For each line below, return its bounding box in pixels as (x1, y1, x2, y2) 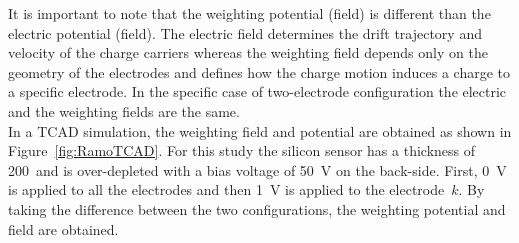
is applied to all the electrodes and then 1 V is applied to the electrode (8, 179, 445, 200)
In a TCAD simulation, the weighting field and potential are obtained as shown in (8, 120, 512, 141)
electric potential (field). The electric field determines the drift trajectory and (8, 22, 482, 43)
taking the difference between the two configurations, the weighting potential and (8, 198, 506, 219)
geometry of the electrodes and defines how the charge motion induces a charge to (8, 61, 510, 82)
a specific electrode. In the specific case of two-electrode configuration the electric (8, 81, 507, 102)
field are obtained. (8, 218, 119, 239)
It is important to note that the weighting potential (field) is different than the (8, 3, 491, 23)
